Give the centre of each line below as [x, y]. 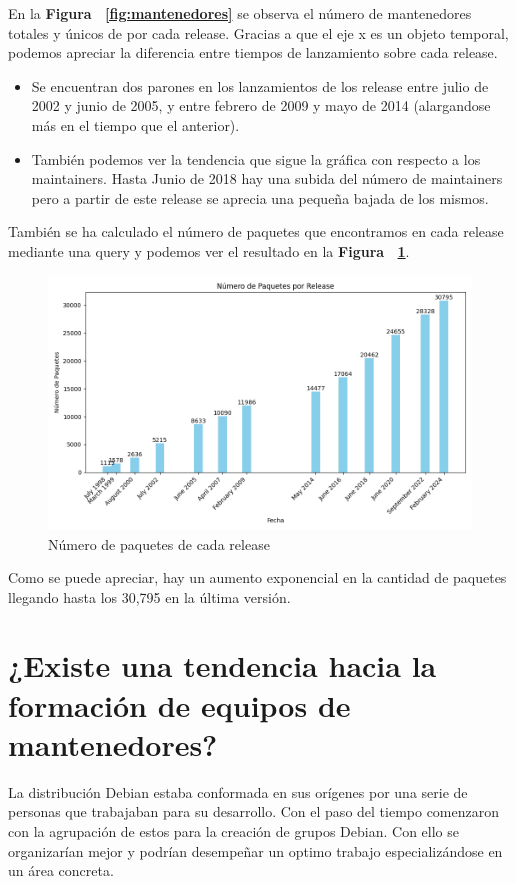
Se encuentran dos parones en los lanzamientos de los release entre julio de [260, 85]
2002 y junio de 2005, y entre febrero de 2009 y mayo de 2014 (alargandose [261, 105]
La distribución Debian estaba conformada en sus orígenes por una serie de [238, 791]
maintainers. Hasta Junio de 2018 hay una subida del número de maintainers [267, 178]
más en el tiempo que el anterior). [135, 124]
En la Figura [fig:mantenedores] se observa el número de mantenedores [240, 13]
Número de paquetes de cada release [159, 543]
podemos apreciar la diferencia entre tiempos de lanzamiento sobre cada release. [253, 52]
